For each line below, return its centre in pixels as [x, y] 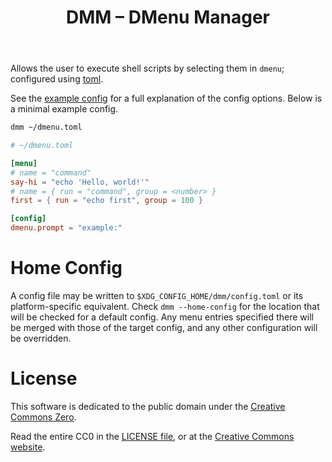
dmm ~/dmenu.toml [46, 127]
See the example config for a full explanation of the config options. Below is [166, 98]
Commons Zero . [43, 417]
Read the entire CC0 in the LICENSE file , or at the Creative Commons [152, 436]
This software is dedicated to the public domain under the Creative [148, 406]
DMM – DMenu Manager [168, 17]
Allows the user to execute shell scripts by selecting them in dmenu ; [147, 68]
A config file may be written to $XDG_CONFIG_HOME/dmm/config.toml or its [157, 295]
